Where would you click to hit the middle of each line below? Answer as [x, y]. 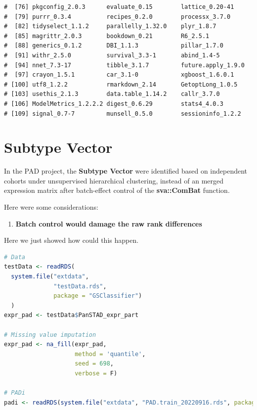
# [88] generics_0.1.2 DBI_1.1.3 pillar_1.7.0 [114, 46]
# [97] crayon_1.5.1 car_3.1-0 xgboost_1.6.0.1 [119, 75]
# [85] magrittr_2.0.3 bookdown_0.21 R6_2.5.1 [107, 36]
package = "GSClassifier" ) [98, 296]
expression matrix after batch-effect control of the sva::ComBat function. [117, 190]
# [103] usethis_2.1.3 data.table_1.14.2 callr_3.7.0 [112, 94]
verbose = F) [96, 373]
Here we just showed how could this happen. [71, 240]
